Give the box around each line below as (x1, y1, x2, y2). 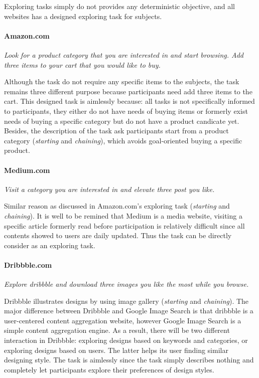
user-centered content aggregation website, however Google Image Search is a (4, 315, 241, 325)
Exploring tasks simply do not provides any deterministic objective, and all (4, 1, 235, 11)
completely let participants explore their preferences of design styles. (4, 364, 214, 374)
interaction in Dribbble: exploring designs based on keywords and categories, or (4, 335, 248, 345)
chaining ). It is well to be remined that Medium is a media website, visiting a (4, 210, 242, 221)
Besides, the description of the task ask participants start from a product (4, 125, 229, 136)
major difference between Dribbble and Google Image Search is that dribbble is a (4, 305, 253, 316)
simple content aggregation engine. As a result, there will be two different (4, 325, 230, 335)
